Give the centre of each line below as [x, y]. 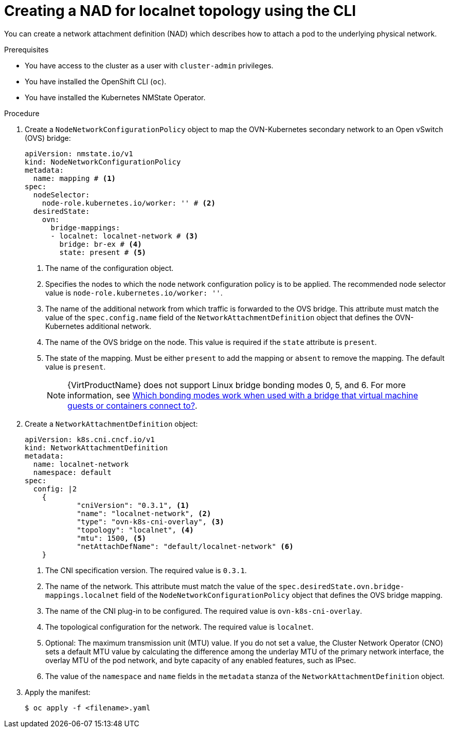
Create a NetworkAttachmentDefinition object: [111, 424]
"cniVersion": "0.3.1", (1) [133, 505]
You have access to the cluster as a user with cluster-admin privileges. [149, 65]
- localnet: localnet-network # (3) [124, 236]
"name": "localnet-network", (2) [144, 513]
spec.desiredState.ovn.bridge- [341, 586]
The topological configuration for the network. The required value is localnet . [179, 627]
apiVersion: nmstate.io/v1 [79, 153]
